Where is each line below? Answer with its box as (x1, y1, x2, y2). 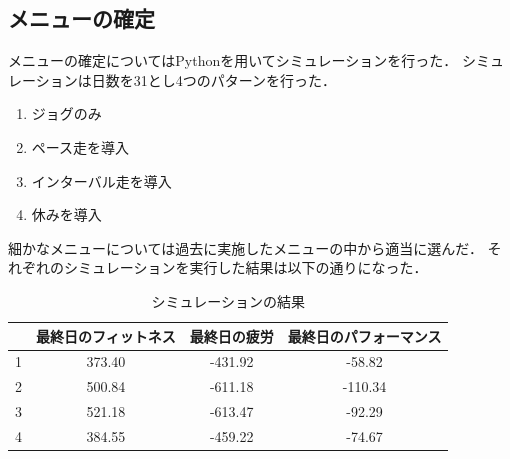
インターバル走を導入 (31, 170, 172, 191)
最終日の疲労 (189, 325, 274, 346)
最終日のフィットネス (36, 325, 176, 346)
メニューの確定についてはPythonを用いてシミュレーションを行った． (8, 50, 458, 71)
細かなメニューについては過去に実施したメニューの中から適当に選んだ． (8, 237, 483, 258)
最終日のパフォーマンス (287, 325, 442, 346)
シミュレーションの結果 (151, 290, 305, 311)
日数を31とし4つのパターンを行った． (91, 69, 337, 90)
